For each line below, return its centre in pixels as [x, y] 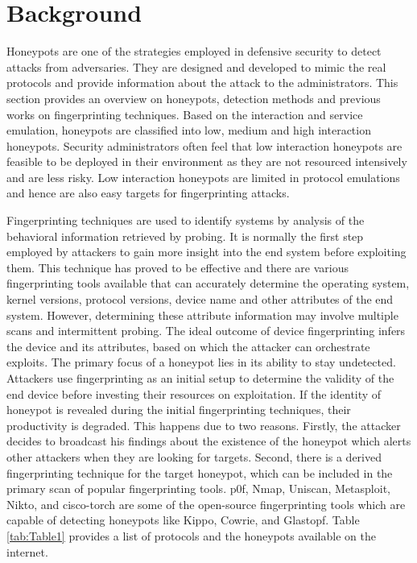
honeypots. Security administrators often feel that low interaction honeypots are [204, 145]
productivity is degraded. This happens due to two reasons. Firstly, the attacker [204, 425]
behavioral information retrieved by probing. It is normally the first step [185, 236]
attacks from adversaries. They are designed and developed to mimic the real [196, 66]
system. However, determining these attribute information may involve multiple [202, 315]
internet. [27, 551]
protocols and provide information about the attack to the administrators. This [202, 83]
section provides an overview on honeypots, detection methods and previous [194, 98]
